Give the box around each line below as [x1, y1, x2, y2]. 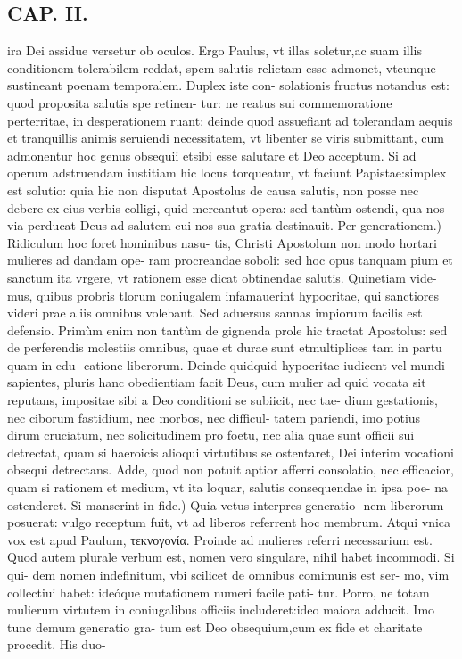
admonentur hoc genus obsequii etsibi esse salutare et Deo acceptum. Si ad [7, 145, 417, 164]
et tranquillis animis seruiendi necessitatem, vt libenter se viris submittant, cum [7, 128, 444, 147]
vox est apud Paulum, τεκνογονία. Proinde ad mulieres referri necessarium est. [7, 530, 433, 548]
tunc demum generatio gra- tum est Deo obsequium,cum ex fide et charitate [7, 617, 423, 636]
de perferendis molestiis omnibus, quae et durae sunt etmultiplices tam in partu [7, 338, 442, 357]
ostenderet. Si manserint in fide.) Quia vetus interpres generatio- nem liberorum [7, 495, 444, 514]
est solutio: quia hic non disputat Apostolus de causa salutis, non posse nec [7, 180, 419, 199]
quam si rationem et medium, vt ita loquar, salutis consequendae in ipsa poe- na [7, 478, 448, 497]
